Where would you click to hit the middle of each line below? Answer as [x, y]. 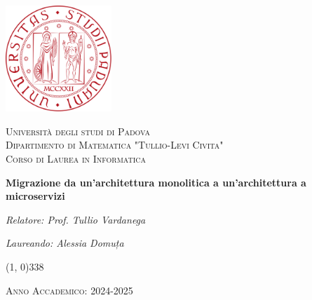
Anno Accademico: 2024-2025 [69, 290]
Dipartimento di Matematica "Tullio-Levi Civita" [115, 145]
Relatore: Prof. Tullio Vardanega [76, 219]
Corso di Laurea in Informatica [76, 158]
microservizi [35, 196]
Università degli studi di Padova [78, 131]
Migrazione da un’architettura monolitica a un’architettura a [156, 182]
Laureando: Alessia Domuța [65, 243]
